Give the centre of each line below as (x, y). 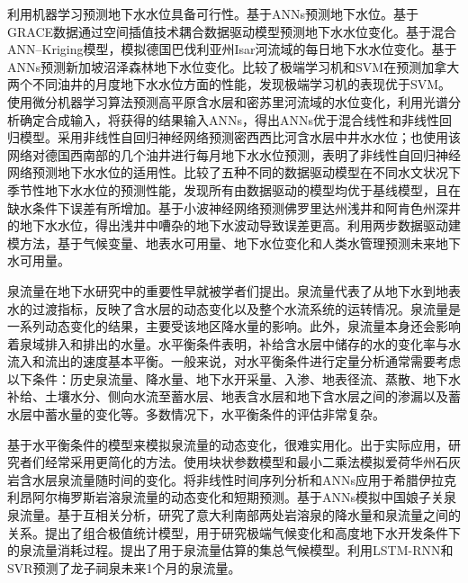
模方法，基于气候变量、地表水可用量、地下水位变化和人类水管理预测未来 (221, 242)
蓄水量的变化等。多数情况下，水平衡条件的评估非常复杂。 (215, 414)
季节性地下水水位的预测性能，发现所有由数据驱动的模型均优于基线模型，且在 (234, 189)
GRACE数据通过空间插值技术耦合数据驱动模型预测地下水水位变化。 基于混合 (232, 31)
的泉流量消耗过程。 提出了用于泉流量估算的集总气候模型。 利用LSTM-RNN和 (230, 550)
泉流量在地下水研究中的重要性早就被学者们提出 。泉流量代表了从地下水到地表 (234, 290)
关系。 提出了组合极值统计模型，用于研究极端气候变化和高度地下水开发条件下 (234, 532)
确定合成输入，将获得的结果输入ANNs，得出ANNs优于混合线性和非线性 (229, 119)
